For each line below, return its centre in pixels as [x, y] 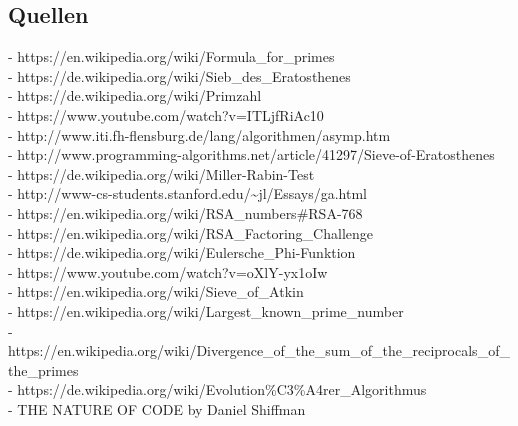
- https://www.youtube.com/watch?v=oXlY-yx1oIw [168, 271]
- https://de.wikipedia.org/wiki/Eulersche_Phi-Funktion [182, 252]
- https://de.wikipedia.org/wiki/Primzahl [135, 95]
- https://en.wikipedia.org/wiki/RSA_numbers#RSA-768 [185, 212]
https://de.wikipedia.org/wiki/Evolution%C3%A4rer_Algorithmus [222, 389]
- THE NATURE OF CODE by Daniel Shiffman [157, 408]
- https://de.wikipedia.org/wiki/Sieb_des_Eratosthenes [179, 75]
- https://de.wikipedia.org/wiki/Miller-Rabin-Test [161, 173]
